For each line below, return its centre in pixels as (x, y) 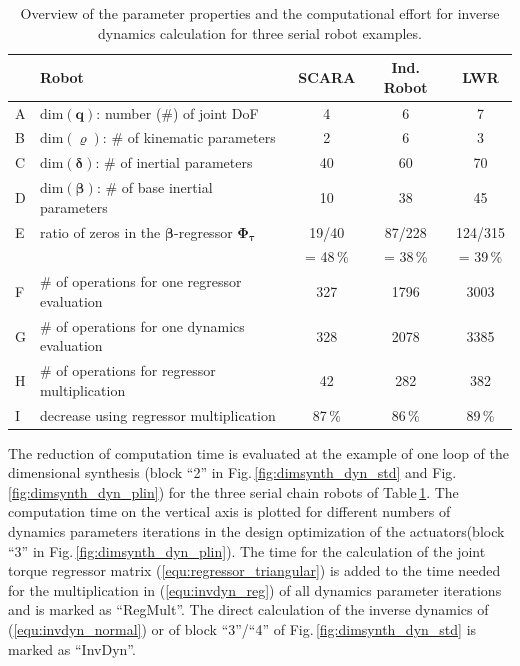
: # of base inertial (154, 187)
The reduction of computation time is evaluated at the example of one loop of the (258, 452)
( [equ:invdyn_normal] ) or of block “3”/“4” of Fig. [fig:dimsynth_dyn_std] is (242, 629)
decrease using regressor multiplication (158, 414)
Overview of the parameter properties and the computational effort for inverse (260, 13)
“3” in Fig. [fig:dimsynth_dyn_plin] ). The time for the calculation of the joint (247, 550)
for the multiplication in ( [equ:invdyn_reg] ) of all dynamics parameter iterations (255, 589)
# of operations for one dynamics (142, 325)
